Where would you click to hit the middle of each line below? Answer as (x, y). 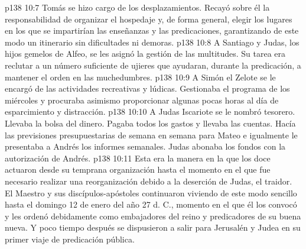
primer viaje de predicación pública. (70, 239)
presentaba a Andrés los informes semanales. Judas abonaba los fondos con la (145, 146)
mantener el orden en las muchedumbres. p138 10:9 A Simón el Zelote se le (140, 77)
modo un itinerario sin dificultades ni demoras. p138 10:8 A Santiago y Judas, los (152, 42)
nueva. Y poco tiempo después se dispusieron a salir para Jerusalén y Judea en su (153, 227)
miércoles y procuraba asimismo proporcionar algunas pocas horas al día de (142, 100)
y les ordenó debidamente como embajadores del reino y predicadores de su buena (153, 216)
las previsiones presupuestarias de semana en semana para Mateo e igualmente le (151, 135)
